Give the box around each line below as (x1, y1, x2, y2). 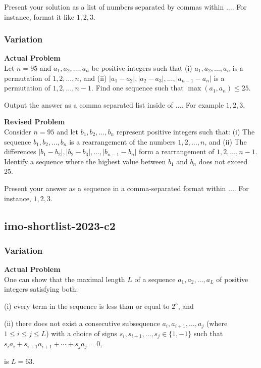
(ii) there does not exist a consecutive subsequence (4, 317, 160, 328)
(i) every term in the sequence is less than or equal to (4, 300, 170, 311)
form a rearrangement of (139, 146, 215, 157)
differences (4, 146, 36, 157)
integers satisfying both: (4, 284, 78, 294)
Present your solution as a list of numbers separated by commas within (4, 2, 224, 12)
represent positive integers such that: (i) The (116, 126, 255, 136)
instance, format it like (4, 11, 74, 22)
